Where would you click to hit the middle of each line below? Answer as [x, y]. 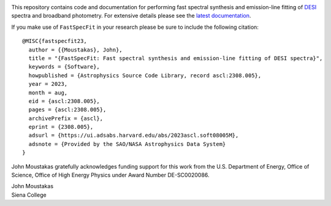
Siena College [29, 195]
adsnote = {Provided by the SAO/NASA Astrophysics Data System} [127, 144]
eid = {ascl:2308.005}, [64, 101]
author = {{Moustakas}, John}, [75, 50]
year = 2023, [48, 84]
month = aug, [48, 93]
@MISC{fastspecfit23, [55, 41]
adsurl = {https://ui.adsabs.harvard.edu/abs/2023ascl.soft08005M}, [134, 135]
